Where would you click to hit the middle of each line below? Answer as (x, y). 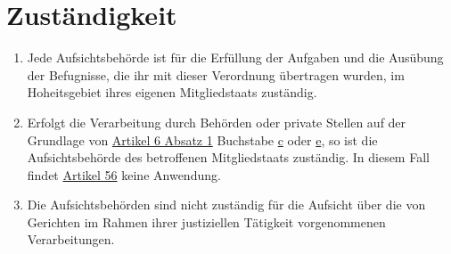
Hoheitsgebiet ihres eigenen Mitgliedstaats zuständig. (172, 92)
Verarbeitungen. (71, 239)
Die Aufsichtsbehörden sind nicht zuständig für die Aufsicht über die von (226, 205)
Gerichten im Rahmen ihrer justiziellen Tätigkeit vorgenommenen (206, 221)
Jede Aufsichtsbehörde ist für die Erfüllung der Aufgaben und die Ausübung (235, 57)
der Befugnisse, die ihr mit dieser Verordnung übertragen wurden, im (216, 74)
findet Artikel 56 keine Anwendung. (124, 174)
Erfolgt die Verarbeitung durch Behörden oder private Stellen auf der (217, 122)
